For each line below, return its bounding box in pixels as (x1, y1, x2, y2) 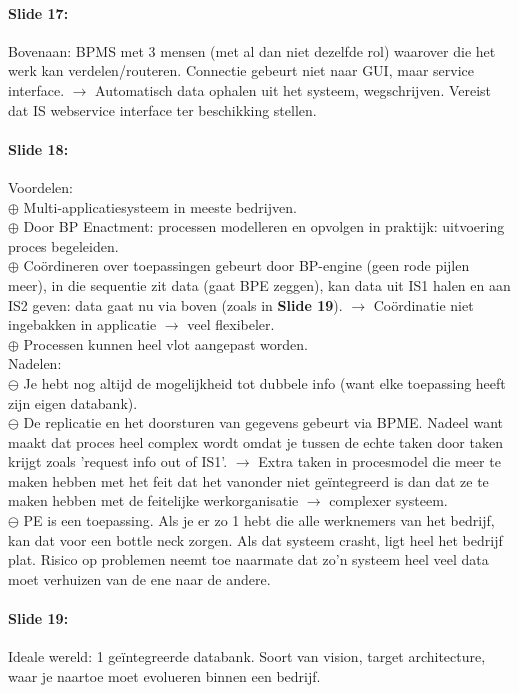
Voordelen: (8, 176, 74, 197)
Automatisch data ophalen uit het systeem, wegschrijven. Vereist (95, 79, 492, 100)
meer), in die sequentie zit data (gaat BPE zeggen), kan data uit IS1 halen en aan (8, 274, 511, 295)
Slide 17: (8, 2, 69, 23)
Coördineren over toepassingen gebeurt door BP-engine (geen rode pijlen (23, 255, 470, 276)
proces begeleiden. (8, 235, 119, 256)
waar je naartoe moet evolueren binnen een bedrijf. (8, 665, 321, 686)
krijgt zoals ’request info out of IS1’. (8, 451, 228, 472)
